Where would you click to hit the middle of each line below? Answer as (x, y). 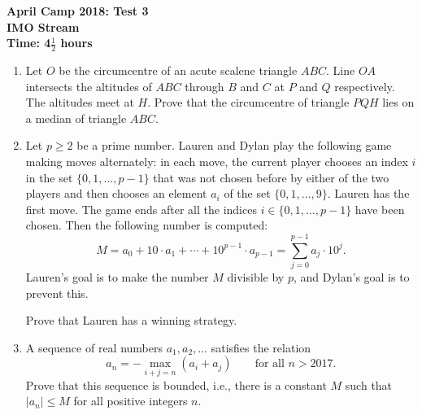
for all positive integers (131, 401)
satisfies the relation (261, 347)
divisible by (256, 277)
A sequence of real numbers (94, 347)
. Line (341, 70)
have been (380, 209)
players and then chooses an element (116, 193)
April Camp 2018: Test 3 (78, 11)
